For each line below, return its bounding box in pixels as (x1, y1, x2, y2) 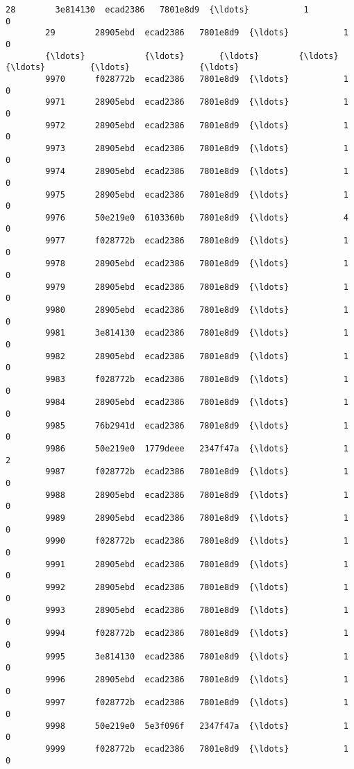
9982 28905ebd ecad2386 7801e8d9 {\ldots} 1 (45, 351, 348, 361)
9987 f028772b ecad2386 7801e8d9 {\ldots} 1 (45, 467, 348, 477)
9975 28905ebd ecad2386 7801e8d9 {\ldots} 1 (45, 189, 348, 200)
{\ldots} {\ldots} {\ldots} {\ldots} (45, 51, 339, 61)
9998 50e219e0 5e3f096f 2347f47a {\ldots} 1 (45, 720, 348, 731)
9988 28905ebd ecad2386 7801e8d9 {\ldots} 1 (45, 490, 348, 500)
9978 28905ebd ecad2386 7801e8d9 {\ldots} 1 (45, 259, 348, 269)
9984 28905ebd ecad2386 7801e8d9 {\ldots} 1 (45, 397, 348, 408)
